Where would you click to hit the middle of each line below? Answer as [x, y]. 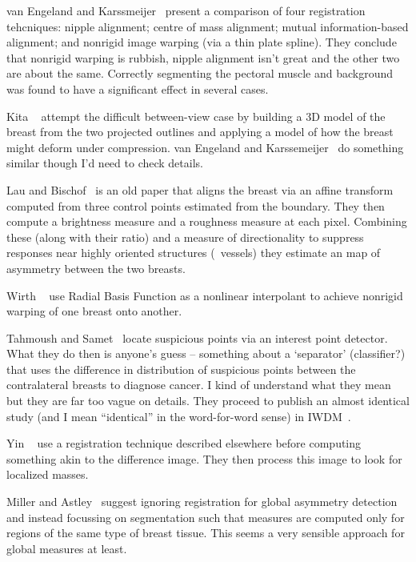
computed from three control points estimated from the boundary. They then [196, 205]
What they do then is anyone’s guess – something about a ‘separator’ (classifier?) [206, 353]
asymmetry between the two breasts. [96, 268]
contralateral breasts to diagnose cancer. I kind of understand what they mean [199, 385]
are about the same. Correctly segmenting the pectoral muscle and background [200, 73]
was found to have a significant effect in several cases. [138, 88]
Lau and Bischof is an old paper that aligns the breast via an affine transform [200, 189]
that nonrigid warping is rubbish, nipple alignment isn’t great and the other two [203, 57]
